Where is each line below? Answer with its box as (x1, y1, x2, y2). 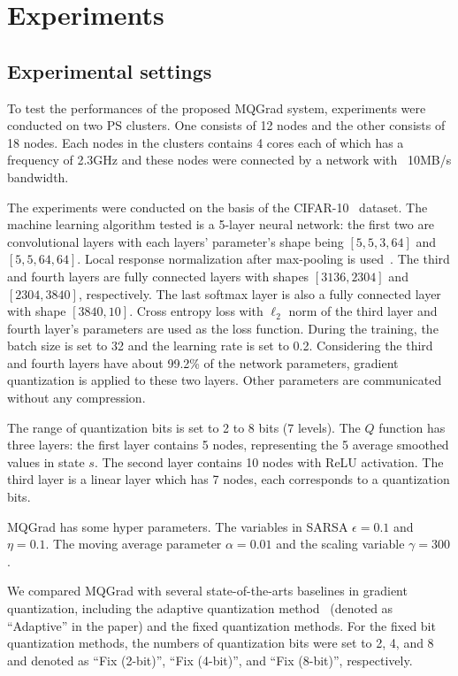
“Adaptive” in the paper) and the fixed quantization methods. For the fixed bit (7, 616, 436, 634)
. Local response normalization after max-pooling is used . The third (77, 250, 450, 268)
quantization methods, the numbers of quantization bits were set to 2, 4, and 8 (7, 634, 434, 652)
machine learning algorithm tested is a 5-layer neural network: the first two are (7, 215, 435, 234)
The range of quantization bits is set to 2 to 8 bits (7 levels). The (7, 418, 361, 436)
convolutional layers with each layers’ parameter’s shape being (7, 232, 344, 250)
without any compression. (7, 388, 146, 407)
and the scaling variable (276, 534, 405, 553)
